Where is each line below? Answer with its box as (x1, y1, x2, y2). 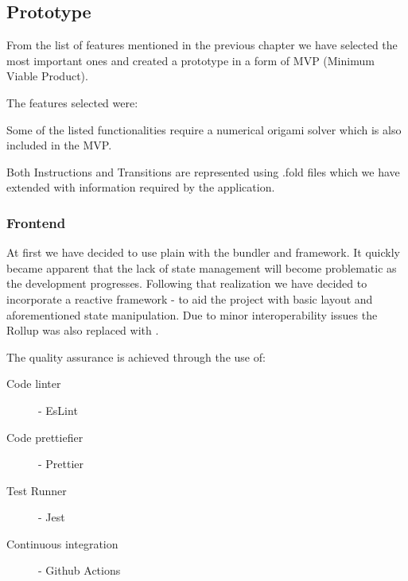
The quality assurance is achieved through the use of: (6, 348, 266, 365)
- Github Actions (38, 562, 121, 579)
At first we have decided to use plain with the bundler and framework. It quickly (6, 244, 400, 261)
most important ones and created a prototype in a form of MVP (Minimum (6, 52, 375, 68)
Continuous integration (6, 535, 119, 552)
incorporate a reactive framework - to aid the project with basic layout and (6, 290, 373, 307)
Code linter (6, 375, 61, 392)
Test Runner (6, 482, 67, 498)
